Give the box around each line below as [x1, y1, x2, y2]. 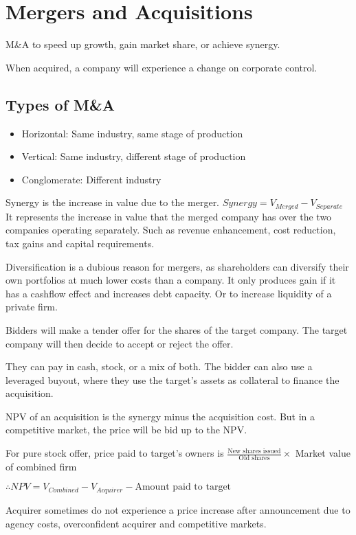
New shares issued [227, 447, 281, 455]
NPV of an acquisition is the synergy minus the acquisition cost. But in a [5, 409, 315, 423]
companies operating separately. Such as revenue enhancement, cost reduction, [5, 223, 336, 237]
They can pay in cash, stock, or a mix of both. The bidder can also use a [5, 359, 313, 374]
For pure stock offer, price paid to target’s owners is [5, 446, 224, 460]
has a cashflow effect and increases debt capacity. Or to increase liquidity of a [5, 286, 332, 300]
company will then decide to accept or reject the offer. [5, 336, 234, 350]
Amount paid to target [135, 482, 232, 492]
